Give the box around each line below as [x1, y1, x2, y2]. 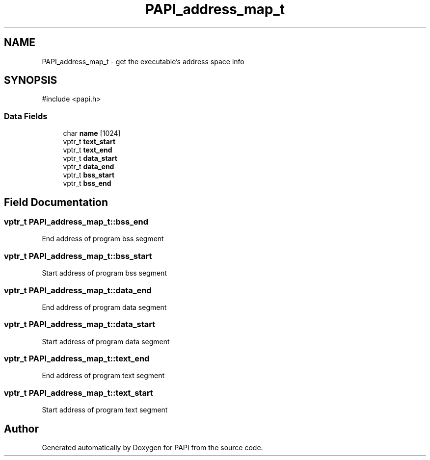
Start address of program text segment [42, 406, 168, 414]
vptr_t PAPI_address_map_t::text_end [4, 354, 150, 364]
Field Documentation [4, 196, 108, 208]
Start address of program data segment [42, 337, 170, 346]
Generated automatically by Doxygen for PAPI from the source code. [42, 443, 263, 452]
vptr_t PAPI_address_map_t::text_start [4, 387, 153, 398]
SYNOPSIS [4, 74, 57, 87]
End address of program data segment [42, 303, 167, 311]
